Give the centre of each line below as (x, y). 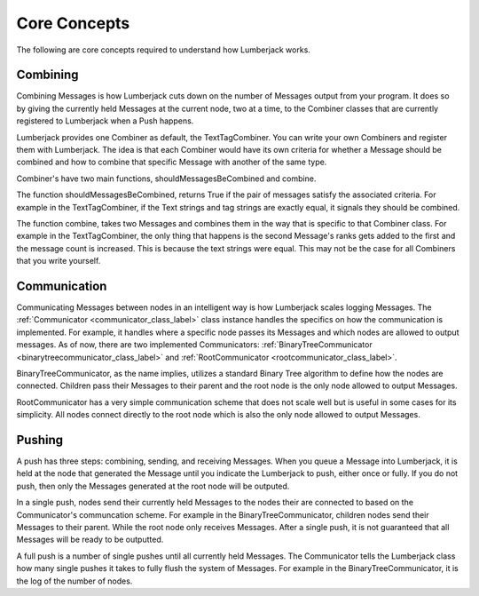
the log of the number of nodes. (75, 581)
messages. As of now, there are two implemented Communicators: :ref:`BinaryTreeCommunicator (194, 345)
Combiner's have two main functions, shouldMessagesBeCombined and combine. (166, 179)
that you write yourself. (59, 261)
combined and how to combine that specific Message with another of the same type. (172, 162)
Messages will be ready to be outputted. (90, 540)
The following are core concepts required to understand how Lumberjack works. (163, 50)
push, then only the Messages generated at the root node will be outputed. (153, 486)
